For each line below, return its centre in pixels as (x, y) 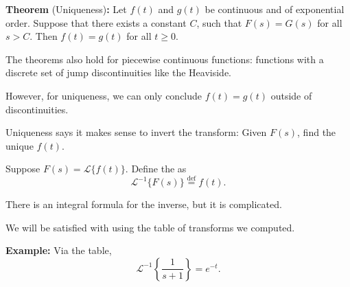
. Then (44, 36)
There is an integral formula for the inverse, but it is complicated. (144, 204)
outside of (291, 95)
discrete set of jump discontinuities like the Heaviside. (119, 72)
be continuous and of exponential (275, 9)
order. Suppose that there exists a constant (96, 22)
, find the (317, 132)
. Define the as (156, 169)
